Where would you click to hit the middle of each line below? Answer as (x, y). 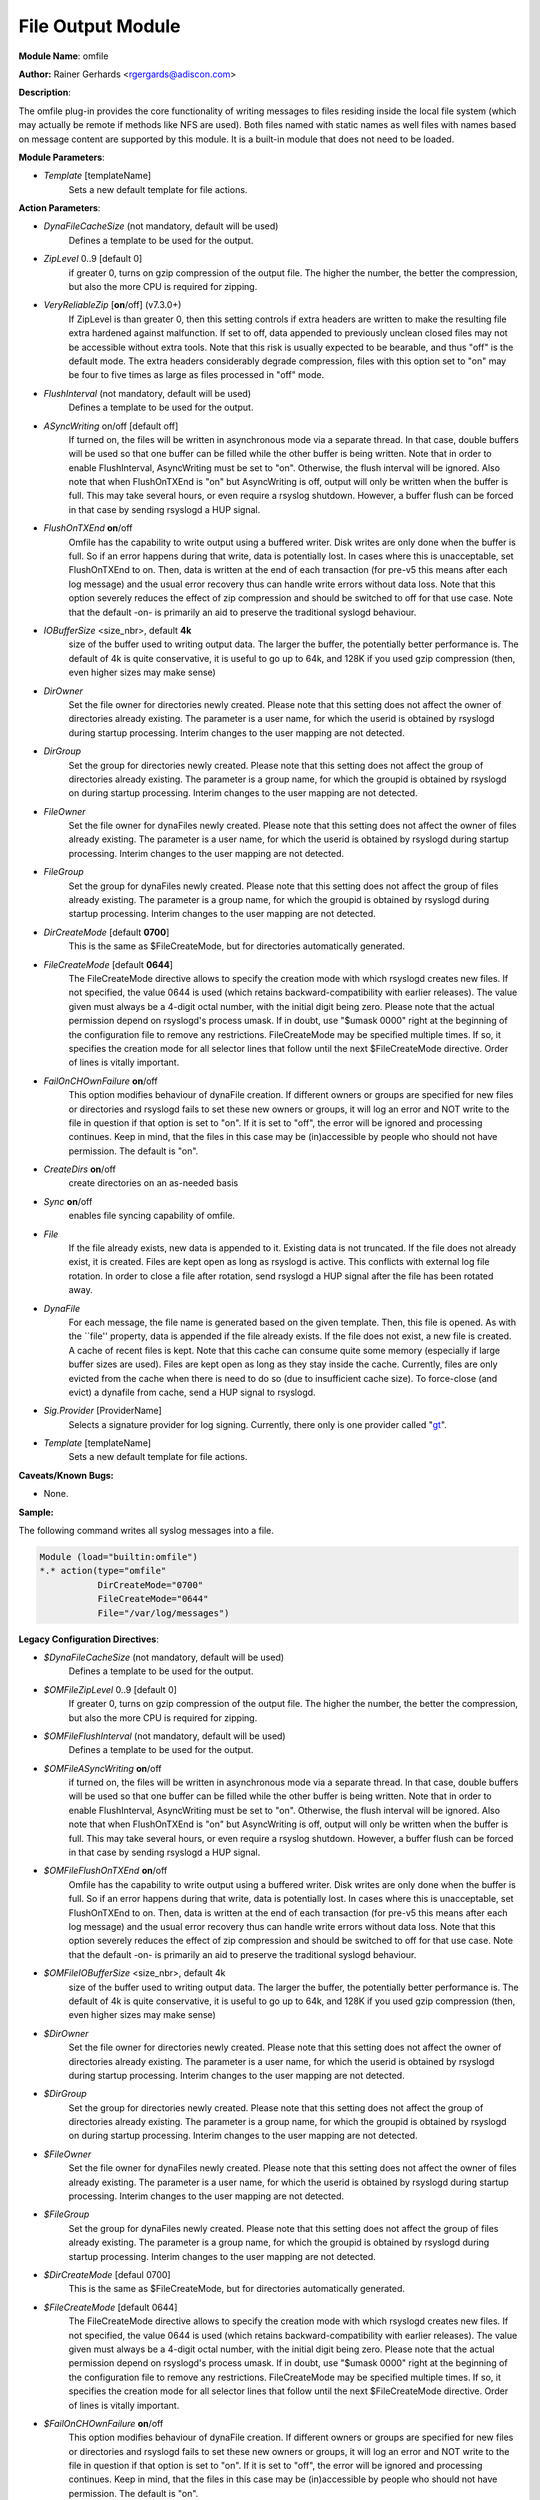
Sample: (36, 1512)
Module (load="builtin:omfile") (119, 1557)
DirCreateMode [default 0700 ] (106, 932)
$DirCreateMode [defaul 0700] (107, 2274)
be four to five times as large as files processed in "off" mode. (196, 375)
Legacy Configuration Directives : (88, 1639)
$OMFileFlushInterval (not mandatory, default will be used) (164, 1736)
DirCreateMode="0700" (150, 1584)
